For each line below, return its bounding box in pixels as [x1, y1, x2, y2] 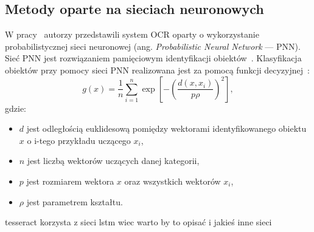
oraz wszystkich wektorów [124, 174, 221, 187]
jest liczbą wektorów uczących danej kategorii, [27, 154, 200, 167]
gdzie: [5, 101, 26, 114]
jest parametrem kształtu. [26, 195, 123, 208]
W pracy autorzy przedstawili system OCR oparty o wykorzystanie [5, 28, 259, 41]
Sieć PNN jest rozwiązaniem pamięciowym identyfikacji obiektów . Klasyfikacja [5, 52, 302, 64]
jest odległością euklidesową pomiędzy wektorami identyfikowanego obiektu [26, 122, 307, 135]
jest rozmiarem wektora [26, 174, 114, 187]
